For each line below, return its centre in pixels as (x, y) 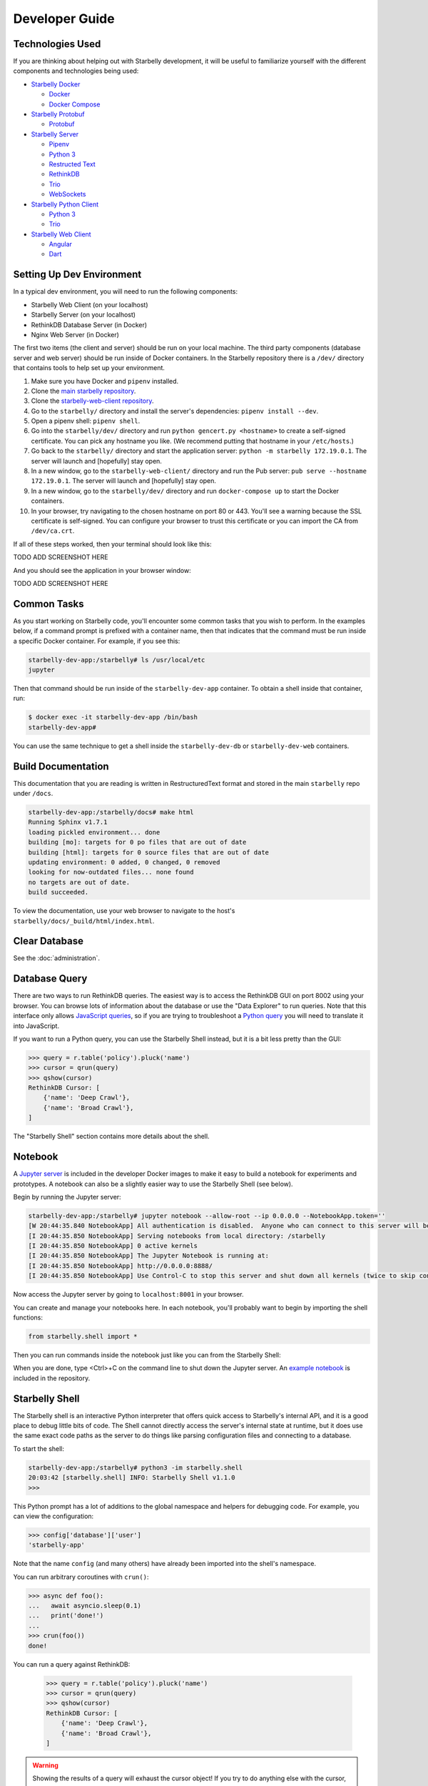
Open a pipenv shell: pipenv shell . (86, 421)
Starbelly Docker (56, 84)
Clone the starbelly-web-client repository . (92, 401)
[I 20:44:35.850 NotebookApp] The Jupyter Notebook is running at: (149, 1256)
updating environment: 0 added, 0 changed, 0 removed (124, 862)
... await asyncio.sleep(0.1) (85, 1606)
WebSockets (67, 194)
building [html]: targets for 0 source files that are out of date (149, 852)
